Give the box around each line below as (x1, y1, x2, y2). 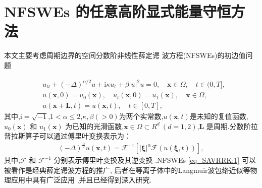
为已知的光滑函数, (65, 120, 124, 131)
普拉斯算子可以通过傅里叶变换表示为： (4, 131, 131, 141)
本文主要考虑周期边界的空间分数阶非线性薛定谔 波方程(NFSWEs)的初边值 (4, 50, 246, 60)
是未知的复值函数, (189, 111, 248, 121)
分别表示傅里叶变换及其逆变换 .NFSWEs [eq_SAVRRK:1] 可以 (54, 155, 256, 165)
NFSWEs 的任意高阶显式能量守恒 (4, 1, 231, 22)
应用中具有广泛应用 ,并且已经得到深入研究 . (11, 174, 152, 185)
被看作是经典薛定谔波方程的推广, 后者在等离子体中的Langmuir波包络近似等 (4, 164, 250, 175)
